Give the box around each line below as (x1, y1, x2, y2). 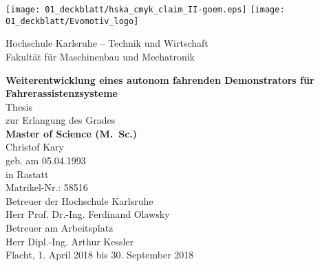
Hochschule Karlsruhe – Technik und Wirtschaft (6, 36, 209, 50)
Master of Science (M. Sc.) (6, 126, 138, 140)
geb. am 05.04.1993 (6, 153, 86, 168)
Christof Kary (6, 140, 64, 154)
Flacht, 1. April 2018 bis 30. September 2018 (6, 247, 194, 262)
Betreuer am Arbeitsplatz (6, 221, 114, 235)
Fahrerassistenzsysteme (6, 86, 118, 100)
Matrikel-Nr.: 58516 (6, 180, 88, 195)
